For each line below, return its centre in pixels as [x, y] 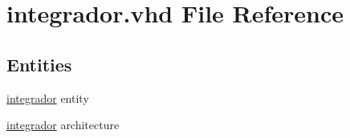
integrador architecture [63, 125]
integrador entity [48, 97]
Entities [39, 64]
